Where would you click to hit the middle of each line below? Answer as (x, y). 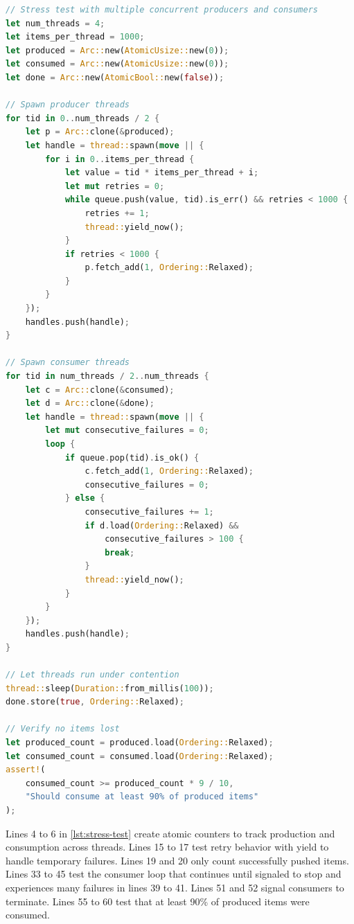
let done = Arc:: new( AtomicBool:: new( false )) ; (115, 77)
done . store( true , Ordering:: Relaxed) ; (95, 702)
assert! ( (26, 770)
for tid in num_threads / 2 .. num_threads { (107, 376)
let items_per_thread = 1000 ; (75, 37)
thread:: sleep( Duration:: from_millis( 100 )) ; (110, 688)
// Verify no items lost (63, 729)
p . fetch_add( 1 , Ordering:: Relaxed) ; (169, 268)
